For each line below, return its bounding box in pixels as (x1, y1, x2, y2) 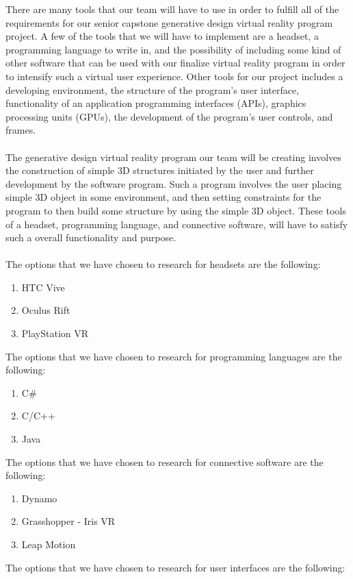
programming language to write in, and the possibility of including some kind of (5, 42, 341, 56)
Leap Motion (21, 537, 76, 551)
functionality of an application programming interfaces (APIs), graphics (5, 96, 306, 110)
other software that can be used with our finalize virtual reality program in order (5, 56, 345, 70)
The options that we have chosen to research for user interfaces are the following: (5, 560, 345, 574)
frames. (5, 123, 36, 137)
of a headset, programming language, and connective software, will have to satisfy (5, 217, 348, 231)
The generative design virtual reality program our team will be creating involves (5, 149, 341, 164)
